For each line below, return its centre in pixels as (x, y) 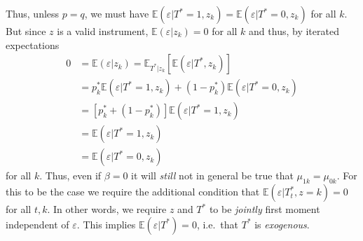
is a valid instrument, (103, 31)
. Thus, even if (70, 175)
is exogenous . (282, 224)
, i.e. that (218, 224)
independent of (37, 224)
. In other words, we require (107, 209)
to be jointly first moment (265, 209)
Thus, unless (33, 13)
